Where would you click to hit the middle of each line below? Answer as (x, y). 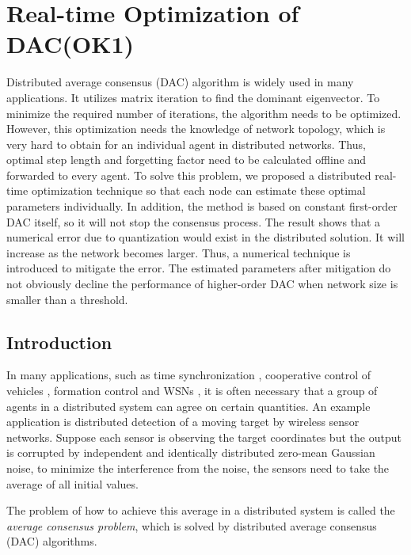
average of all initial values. (72, 483)
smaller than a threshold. (67, 299)
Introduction (59, 342)
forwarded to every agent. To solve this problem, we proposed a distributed (189, 175)
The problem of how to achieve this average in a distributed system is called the (201, 510)
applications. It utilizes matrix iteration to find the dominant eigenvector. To (193, 97)
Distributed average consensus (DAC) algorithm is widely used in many (180, 82)
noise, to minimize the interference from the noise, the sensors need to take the (198, 468)
